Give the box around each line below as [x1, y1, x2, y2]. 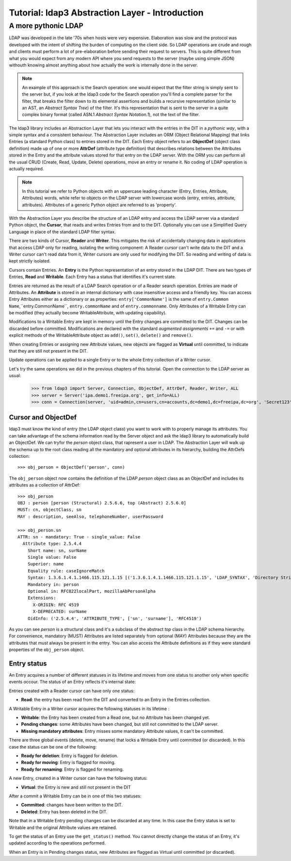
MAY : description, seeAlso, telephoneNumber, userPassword [17, 514, 163, 519]
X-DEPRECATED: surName [32, 609, 87, 615]
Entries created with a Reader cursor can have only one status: [9, 688, 135, 694]
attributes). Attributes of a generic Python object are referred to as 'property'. [22, 202, 177, 208]
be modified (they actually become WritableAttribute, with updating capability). [9, 310, 167, 316]
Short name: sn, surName [27, 548, 87, 553]
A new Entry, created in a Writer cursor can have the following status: [9, 775, 148, 781]
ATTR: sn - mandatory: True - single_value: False [17, 534, 141, 539]
